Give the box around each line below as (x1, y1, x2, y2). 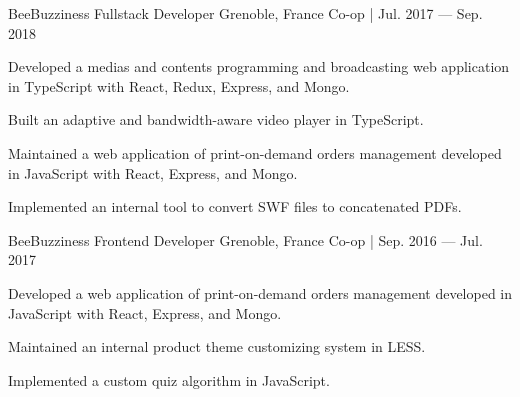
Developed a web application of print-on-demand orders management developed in (8, 282, 513, 303)
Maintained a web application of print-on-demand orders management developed (8, 142, 502, 163)
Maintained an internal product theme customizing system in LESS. (8, 336, 426, 357)
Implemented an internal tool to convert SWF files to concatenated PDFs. (8, 196, 462, 217)
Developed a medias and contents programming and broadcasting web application (8, 56, 510, 77)
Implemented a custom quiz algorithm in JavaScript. (8, 369, 330, 390)
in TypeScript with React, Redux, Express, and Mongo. (8, 75, 350, 96)
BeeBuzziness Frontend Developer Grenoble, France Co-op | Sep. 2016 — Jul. (8, 229, 483, 250)
